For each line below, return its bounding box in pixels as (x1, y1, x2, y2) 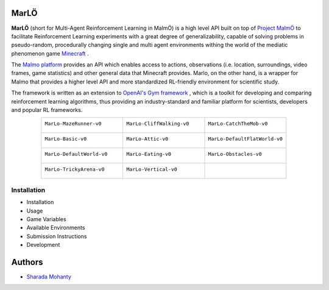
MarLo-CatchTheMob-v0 (208, 121, 268, 127)
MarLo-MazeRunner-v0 (44, 121, 102, 127)
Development (26, 241, 60, 249)
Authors (11, 256, 43, 267)
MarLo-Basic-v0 (44, 136, 87, 143)
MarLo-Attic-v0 (126, 136, 169, 143)
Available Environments (26, 224, 85, 232)
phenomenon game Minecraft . (11, 49, 89, 57)
